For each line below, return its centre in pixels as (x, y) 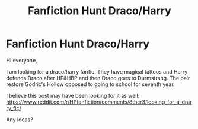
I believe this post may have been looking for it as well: (73, 95)
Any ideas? (20, 120)
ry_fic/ (14, 108)
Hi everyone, (22, 60)
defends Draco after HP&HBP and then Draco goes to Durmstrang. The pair (98, 78)
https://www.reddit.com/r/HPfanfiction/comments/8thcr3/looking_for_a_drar (99, 102)
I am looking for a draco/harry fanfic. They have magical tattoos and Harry (97, 71)
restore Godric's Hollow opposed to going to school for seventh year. (90, 84)
